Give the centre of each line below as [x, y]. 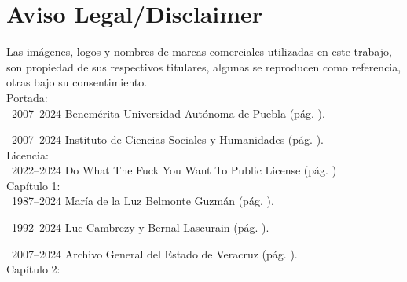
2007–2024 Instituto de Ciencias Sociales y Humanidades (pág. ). [167, 139]
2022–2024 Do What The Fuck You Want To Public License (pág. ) [174, 170]
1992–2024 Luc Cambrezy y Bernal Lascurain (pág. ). [140, 227]
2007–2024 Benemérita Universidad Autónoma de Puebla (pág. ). [168, 113]
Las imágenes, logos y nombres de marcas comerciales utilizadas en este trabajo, [199, 51]
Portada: [27, 97]
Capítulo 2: [33, 269]
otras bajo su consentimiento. [77, 82]
